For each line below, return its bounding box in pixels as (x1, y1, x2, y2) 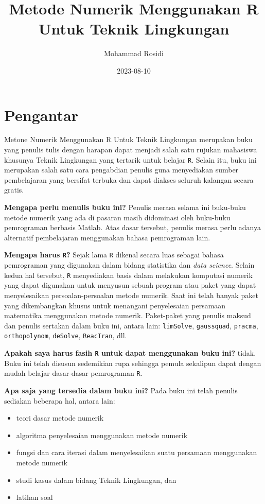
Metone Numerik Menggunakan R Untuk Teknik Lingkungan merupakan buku (4, 134, 253, 145)
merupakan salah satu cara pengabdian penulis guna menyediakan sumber (4, 164, 239, 175)
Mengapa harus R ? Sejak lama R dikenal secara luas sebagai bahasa (4, 249, 224, 260)
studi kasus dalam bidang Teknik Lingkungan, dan (16, 474, 176, 485)
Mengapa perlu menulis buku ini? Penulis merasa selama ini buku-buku (4, 202, 246, 213)
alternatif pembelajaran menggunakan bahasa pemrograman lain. (4, 232, 210, 242)
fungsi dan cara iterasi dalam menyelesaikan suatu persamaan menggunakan (16, 447, 257, 458)
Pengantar (4, 104, 78, 125)
